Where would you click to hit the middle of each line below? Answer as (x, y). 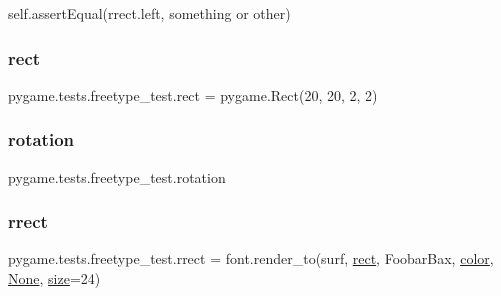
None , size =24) (54, 278)
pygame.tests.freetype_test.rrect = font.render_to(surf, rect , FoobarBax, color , (251, 258)
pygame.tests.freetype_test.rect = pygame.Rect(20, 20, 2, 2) (193, 94)
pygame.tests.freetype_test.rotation (117, 176)
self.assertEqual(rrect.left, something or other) (149, 13)
